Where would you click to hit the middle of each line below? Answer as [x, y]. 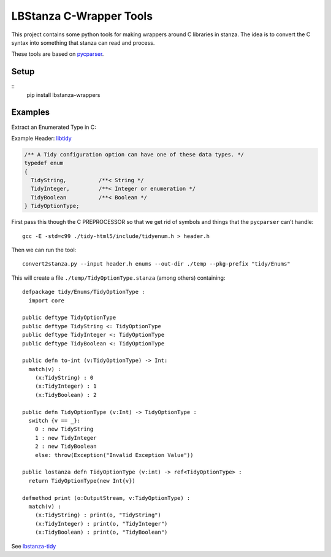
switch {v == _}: [55, 421]
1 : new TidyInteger [66, 438]
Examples [31, 113]
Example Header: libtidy [41, 138]
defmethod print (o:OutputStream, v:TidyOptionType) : [106, 498]
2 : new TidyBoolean [66, 447]
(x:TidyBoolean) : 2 [66, 395]
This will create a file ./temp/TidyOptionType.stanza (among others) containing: [118, 278]
